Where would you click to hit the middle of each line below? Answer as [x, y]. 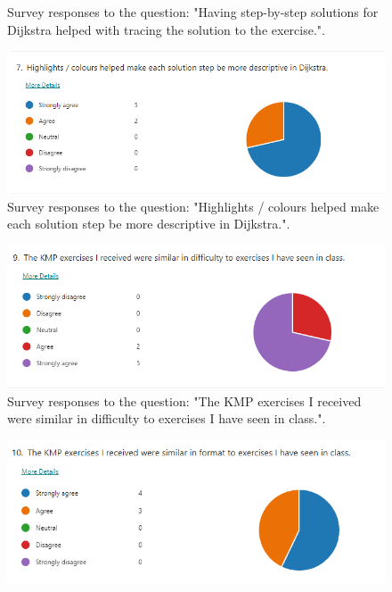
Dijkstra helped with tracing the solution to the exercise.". [166, 29]
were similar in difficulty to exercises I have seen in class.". [167, 418]
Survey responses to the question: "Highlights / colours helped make [193, 206]
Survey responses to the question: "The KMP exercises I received [184, 400]
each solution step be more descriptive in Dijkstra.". [149, 224]
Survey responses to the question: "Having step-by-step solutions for [193, 12]
